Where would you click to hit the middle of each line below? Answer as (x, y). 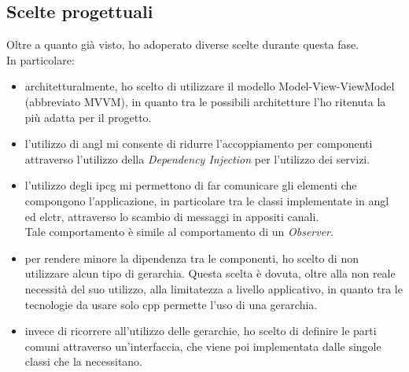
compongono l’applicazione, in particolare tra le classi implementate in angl (207, 200)
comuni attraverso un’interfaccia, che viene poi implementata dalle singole (203, 346)
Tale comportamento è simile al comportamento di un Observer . (179, 232)
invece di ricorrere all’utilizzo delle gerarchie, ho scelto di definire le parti (201, 331)
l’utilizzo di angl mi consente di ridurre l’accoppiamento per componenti (199, 144)
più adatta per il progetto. (88, 117)
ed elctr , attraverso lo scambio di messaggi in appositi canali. (172, 216)
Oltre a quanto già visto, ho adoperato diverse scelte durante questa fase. (183, 44)
